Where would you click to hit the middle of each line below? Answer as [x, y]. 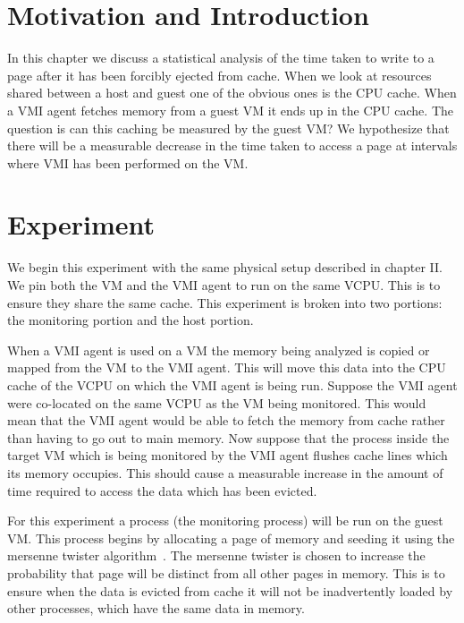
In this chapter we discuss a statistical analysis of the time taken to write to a [221, 58]
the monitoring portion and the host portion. [131, 320]
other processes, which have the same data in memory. [156, 608]
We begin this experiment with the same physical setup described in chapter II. [225, 267]
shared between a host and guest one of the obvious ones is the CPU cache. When [232, 93]
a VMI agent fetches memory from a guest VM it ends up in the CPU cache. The [230, 110]
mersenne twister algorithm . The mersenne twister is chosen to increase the [216, 555]
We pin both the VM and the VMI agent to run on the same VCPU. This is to [224, 285]
